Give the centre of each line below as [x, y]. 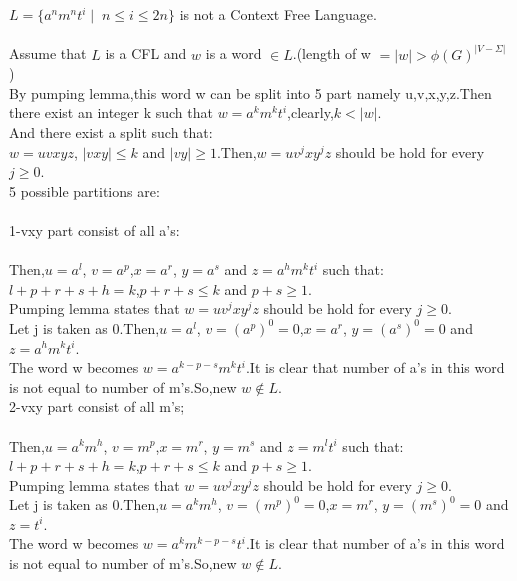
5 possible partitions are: [84, 190]
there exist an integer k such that [111, 112]
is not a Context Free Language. [278, 14]
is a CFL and [146, 53]
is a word [233, 53]
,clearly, [310, 112]
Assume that [48, 53]
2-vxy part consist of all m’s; [97, 406]
